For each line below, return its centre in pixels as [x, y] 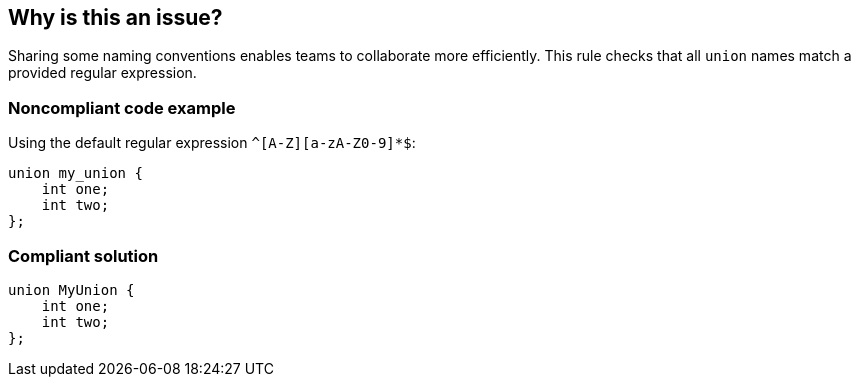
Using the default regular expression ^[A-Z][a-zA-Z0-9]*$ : [212, 143]
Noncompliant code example [122, 107]
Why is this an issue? [115, 17]
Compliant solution [83, 255]
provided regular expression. [102, 73]
